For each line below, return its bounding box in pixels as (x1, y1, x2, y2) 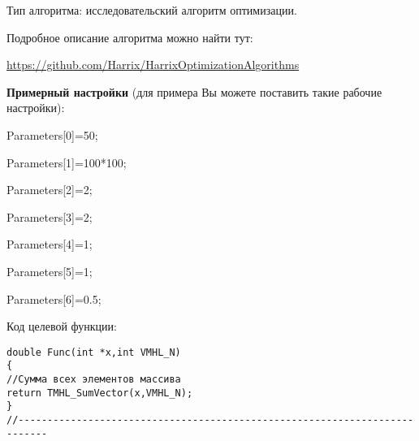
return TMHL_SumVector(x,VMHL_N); (6, 387, 193, 399)
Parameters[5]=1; (6, 262, 93, 279)
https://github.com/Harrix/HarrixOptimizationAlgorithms (6, 56, 300, 73)
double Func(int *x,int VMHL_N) (6, 346, 181, 358)
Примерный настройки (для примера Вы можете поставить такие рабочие (6, 83, 382, 100)
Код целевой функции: (6, 318, 117, 335)
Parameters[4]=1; (6, 236, 93, 253)
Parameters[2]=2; (6, 181, 93, 198)
